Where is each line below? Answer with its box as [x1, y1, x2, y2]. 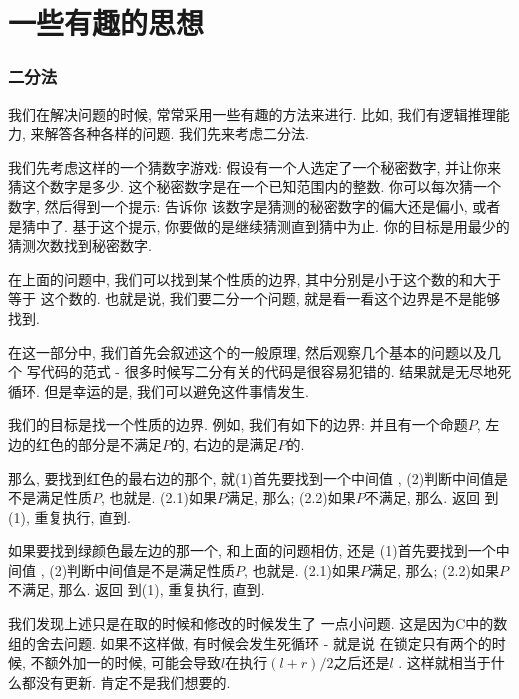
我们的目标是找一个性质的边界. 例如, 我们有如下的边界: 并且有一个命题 [8, 414, 468, 435]
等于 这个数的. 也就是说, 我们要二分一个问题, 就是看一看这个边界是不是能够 [8, 288, 501, 309]
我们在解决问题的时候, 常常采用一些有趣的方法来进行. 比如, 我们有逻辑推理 [8, 103, 496, 124]
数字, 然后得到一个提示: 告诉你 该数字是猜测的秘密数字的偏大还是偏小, [8, 195, 468, 216]
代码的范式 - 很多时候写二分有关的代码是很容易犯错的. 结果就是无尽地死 [40, 361, 512, 382]
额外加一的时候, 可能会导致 [44, 652, 222, 673]
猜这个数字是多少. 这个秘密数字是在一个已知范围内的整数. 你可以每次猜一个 [8, 176, 502, 197]
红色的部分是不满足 [35, 433, 162, 454]
